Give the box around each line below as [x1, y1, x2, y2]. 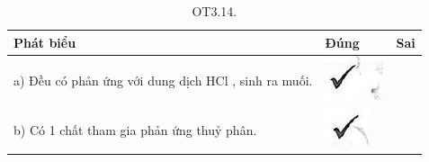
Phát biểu [13, 32, 76, 51]
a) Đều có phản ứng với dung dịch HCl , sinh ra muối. [13, 70, 313, 89]
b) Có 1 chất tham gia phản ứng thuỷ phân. [13, 120, 257, 139]
